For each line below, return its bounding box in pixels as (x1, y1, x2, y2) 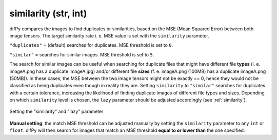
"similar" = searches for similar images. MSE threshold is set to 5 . (9, 51, 154, 57)
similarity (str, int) (9, 8, 87, 19)
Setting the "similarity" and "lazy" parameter (9, 108, 104, 115)
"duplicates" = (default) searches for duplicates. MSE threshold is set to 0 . (9, 42, 173, 48)
